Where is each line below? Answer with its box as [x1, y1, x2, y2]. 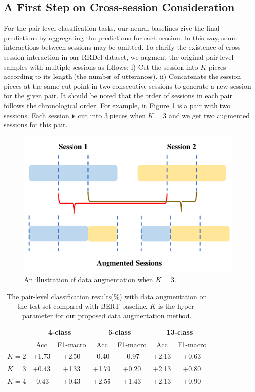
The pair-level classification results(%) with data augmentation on [7, 291, 207, 301]
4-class [48, 326, 71, 337]
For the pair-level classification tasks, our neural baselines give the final [4, 23, 219, 33]
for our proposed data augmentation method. [55, 310, 192, 320]
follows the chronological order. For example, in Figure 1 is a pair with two [4, 100, 231, 110]
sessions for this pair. [4, 119, 68, 130]
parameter [22, 310, 53, 320]
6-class [108, 326, 131, 337]
